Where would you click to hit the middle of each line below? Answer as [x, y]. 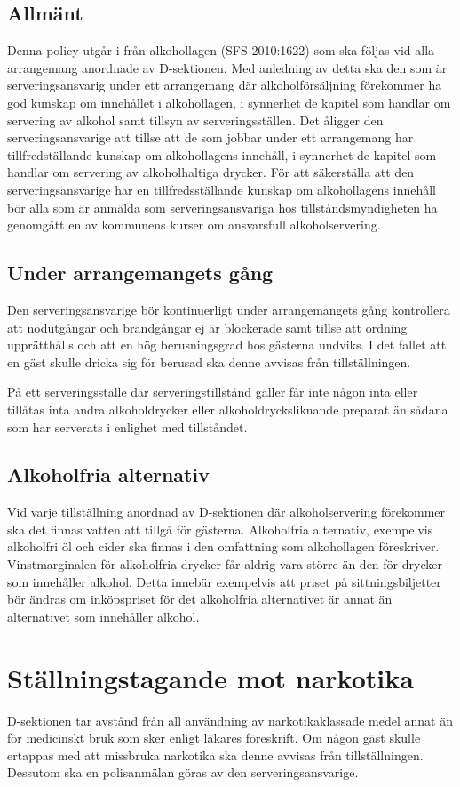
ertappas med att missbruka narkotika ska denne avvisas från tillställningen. [215, 755]
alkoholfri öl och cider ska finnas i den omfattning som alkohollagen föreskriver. [223, 546]
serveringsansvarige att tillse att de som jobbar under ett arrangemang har [210, 137]
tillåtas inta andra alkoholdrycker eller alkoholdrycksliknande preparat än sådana [228, 409]
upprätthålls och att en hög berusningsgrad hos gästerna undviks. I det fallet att [227, 345]
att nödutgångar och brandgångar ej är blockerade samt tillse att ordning [207, 327]
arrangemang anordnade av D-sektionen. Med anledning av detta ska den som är [227, 67]
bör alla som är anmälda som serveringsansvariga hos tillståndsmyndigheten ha [222, 207]
